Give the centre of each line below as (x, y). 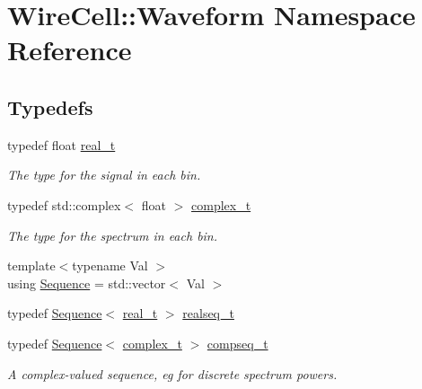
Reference (70, 50)
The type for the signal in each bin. (104, 175)
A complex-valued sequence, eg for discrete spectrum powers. (172, 373)
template (31, 265)
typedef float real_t (62, 144)
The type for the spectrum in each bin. (113, 235)
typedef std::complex (64, 204)
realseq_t (208, 313)
